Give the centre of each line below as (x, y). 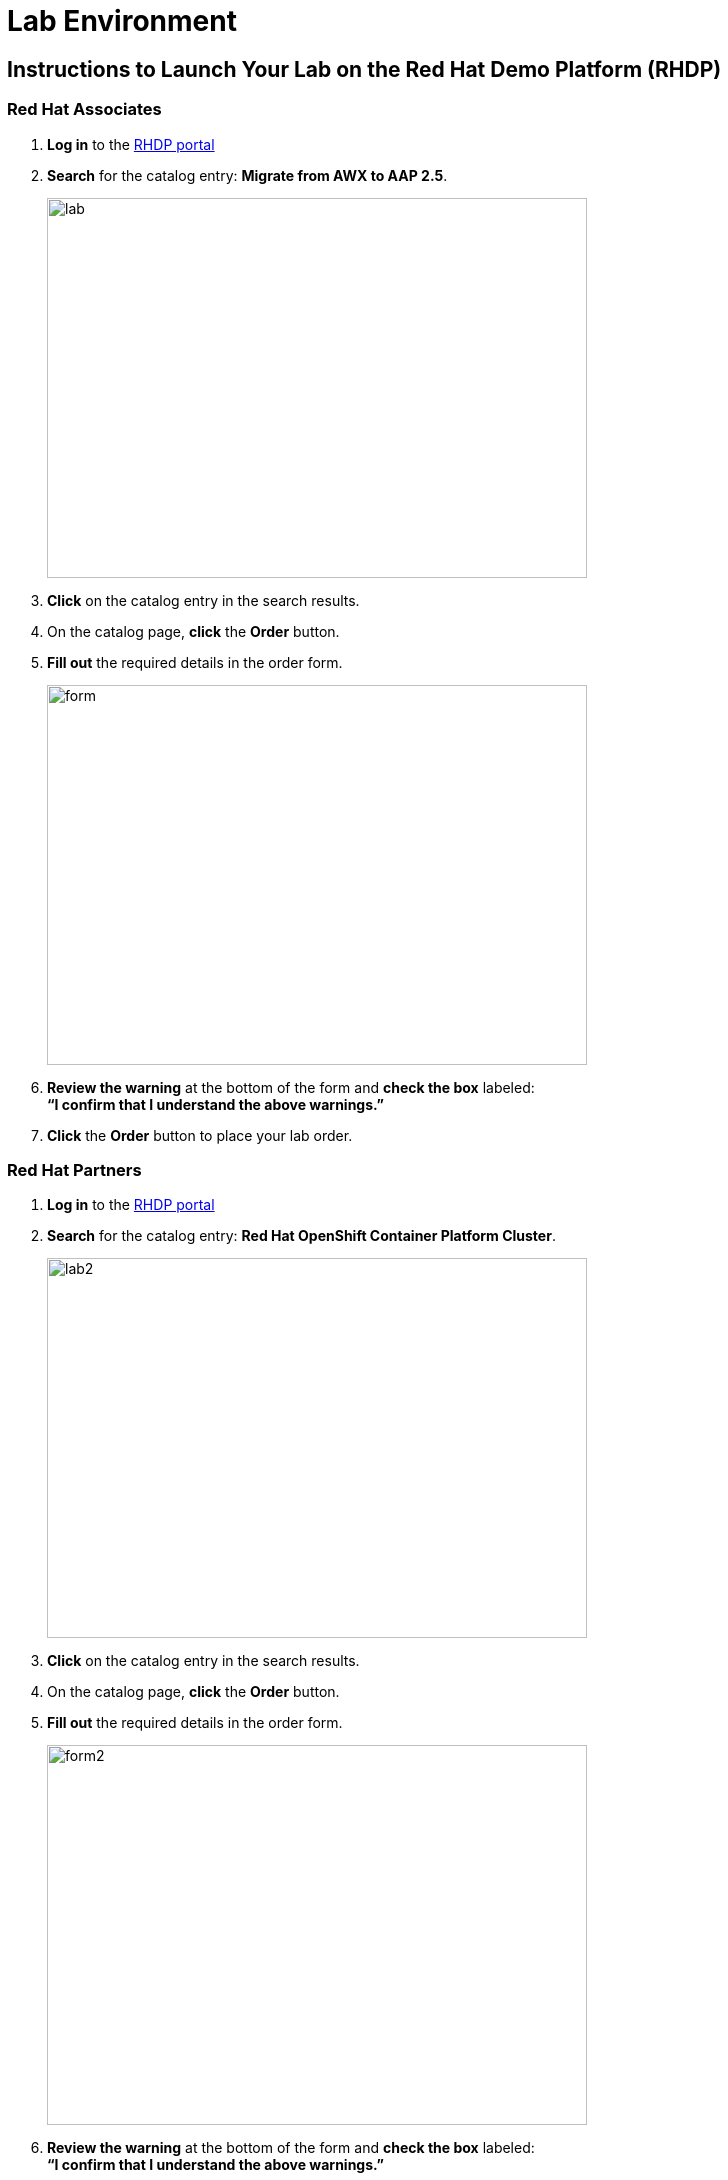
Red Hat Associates (84, 109)
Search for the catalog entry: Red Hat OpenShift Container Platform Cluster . (301, 1236)
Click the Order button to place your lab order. (200, 1135)
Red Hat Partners (74, 1169)
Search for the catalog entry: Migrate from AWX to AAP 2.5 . (247, 175)
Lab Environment (122, 21)
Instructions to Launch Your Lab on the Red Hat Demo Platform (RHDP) (364, 69)
